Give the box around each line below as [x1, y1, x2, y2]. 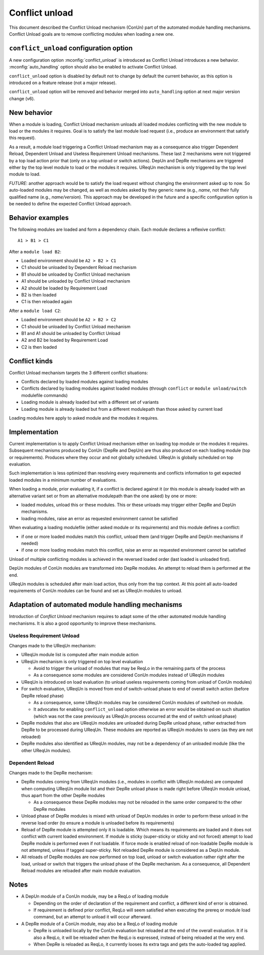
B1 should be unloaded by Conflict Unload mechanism [21, 271, 131, 277]
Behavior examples [9, 213, 69, 222]
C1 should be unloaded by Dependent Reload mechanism [21, 265, 137, 270]
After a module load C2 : [9, 308, 62, 313]
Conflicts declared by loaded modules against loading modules [21, 379, 149, 385]
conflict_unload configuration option [9, 44, 133, 52]
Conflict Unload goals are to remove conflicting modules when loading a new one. [9, 31, 175, 37]
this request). [9, 135, 36, 141]
